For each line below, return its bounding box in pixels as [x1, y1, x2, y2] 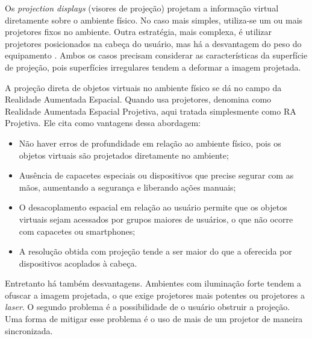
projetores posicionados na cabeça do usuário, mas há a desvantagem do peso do [5, 37, 302, 49]
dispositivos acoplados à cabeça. [19, 256, 137, 269]
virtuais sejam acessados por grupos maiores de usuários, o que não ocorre [19, 212, 293, 225]
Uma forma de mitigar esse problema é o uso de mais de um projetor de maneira [5, 312, 303, 325]
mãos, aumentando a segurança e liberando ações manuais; [19, 180, 236, 193]
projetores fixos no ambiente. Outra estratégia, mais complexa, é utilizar [5, 25, 272, 38]
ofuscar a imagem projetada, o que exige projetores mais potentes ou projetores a [5, 288, 305, 301]
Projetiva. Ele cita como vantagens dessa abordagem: [5, 116, 201, 129]
